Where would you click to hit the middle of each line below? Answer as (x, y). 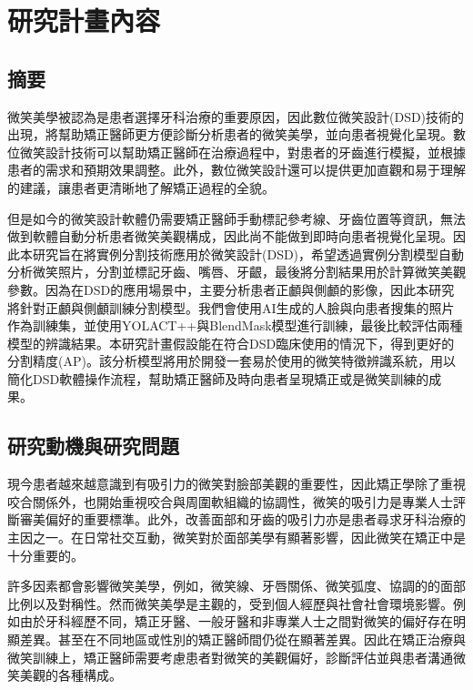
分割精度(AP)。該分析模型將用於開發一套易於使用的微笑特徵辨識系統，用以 (231, 361)
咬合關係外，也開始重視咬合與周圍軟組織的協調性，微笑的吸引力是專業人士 (230, 501)
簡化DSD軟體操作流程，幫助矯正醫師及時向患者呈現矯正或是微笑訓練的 (218, 378)
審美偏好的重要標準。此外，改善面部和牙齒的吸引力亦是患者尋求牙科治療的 (242, 519)
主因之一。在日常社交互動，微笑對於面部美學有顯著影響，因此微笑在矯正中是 (236, 538)
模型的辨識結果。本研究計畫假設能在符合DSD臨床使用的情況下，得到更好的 (231, 343)
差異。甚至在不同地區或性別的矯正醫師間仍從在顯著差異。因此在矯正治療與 (242, 639)
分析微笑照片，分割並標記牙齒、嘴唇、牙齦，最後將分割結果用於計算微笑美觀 (236, 272)
